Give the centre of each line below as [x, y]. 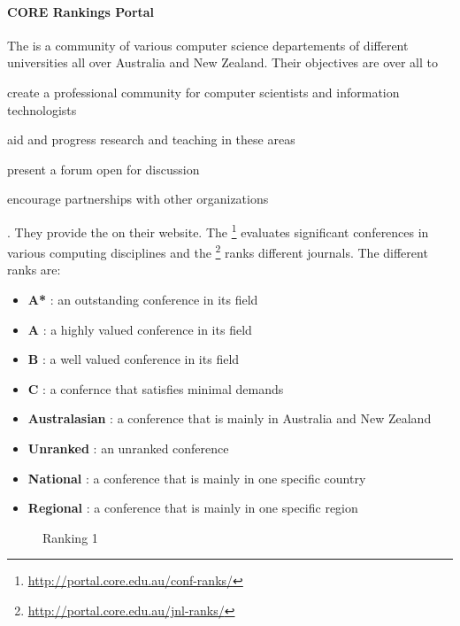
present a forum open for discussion [103, 169]
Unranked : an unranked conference [128, 448]
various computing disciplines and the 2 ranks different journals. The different [218, 251]
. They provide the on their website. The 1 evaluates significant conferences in [218, 230]
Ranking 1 [70, 537]
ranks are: [34, 270]
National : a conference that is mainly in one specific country [197, 478]
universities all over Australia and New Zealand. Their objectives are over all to [223, 62]
